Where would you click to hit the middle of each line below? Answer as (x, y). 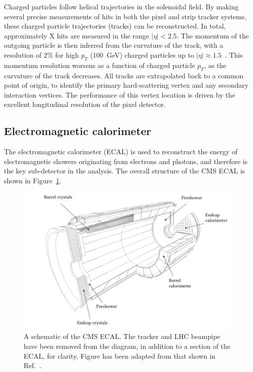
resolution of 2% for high (41, 54)
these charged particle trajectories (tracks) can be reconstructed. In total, (115, 26)
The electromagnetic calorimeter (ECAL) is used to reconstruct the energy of (121, 152)
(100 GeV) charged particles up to (142, 54)
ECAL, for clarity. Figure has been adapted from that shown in (120, 355)
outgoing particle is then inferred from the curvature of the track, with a (114, 45)
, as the (215, 65)
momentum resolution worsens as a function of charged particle (100, 65)
